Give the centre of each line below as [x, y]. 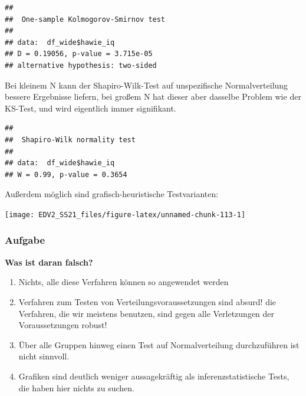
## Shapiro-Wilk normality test [70, 140]
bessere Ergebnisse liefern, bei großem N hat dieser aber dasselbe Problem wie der [153, 96]
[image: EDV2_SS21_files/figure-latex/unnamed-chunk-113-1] [125, 215]
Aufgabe [25, 240]
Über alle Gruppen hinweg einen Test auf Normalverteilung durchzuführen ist [159, 344]
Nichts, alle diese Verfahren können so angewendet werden [124, 282]
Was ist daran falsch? [49, 262]
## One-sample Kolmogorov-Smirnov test [85, 19]
